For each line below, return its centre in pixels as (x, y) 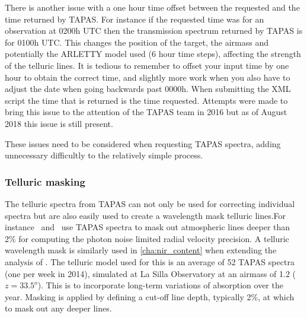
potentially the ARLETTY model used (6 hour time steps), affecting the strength (153, 54)
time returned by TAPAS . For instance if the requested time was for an (135, 19)
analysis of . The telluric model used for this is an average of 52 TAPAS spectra (150, 261)
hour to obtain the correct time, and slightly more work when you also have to (148, 77)
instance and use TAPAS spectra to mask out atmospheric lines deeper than (148, 227)
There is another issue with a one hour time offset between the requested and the (152, 7)
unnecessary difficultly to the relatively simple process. (104, 155)
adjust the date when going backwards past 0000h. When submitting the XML (148, 89)
